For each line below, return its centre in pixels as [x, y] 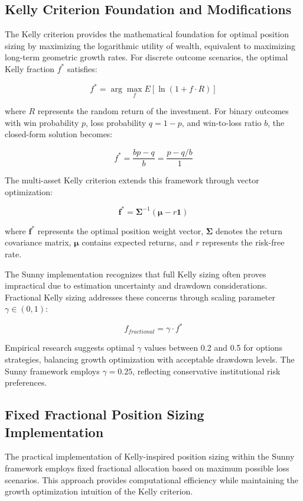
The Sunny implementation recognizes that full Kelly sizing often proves [136, 274]
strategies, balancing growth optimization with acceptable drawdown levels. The [150, 359]
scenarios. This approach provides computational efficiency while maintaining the [152, 479]
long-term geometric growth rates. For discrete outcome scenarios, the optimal [146, 57]
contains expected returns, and [137, 242]
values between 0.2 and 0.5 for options [214, 348]
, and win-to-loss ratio [221, 122]
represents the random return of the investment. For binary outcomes [163, 111]
